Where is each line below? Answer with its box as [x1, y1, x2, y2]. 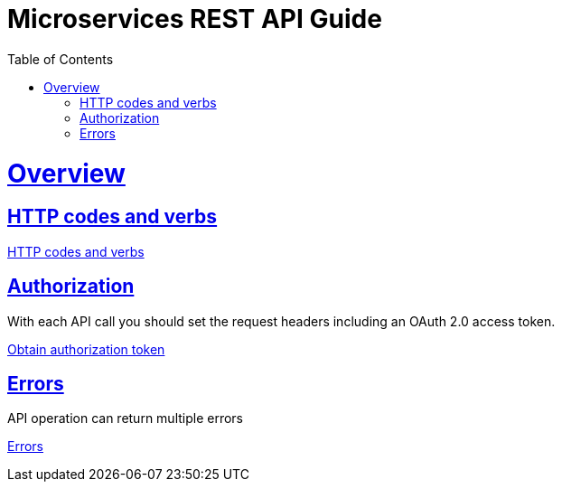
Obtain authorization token [7, 341, 165, 357]
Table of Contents [7, 51, 114, 67]
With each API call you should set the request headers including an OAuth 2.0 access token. [7, 313, 556, 329]
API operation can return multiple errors [7, 410, 244, 427]
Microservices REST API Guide [7, 4, 382, 34]
